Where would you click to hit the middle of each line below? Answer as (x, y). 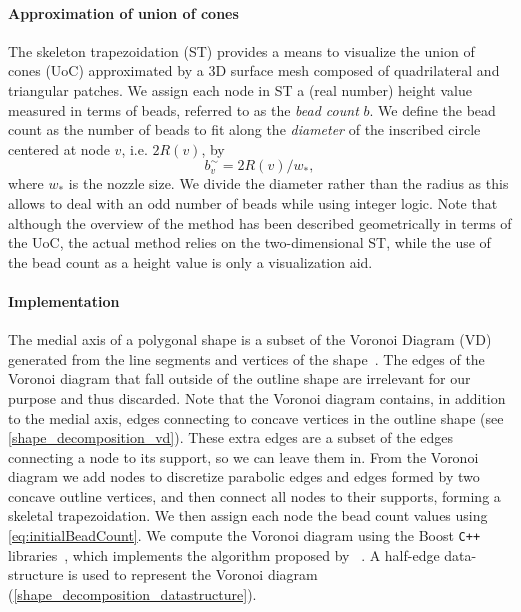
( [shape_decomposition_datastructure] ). (132, 593)
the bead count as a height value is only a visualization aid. (190, 261)
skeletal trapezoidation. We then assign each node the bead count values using (248, 515)
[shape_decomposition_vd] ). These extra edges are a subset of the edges (231, 437)
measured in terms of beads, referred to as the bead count (183, 109)
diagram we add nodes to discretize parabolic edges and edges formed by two (244, 476)
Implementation (64, 300)
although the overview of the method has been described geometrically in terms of (260, 222)
